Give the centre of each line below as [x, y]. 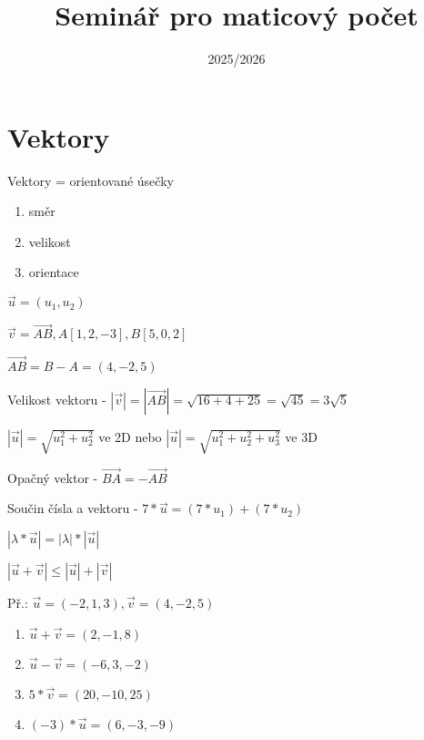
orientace [54, 272]
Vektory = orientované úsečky [91, 180]
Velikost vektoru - [57, 399]
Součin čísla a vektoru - [73, 508]
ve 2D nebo [130, 436]
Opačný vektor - [53, 477]
